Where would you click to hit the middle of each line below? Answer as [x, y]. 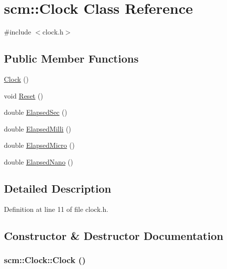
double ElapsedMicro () [39, 145]
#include [18, 32]
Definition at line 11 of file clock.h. [56, 209]
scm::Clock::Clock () [45, 259]
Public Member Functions [71, 58]
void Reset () [24, 95]
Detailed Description [58, 188]
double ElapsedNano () [39, 161]
